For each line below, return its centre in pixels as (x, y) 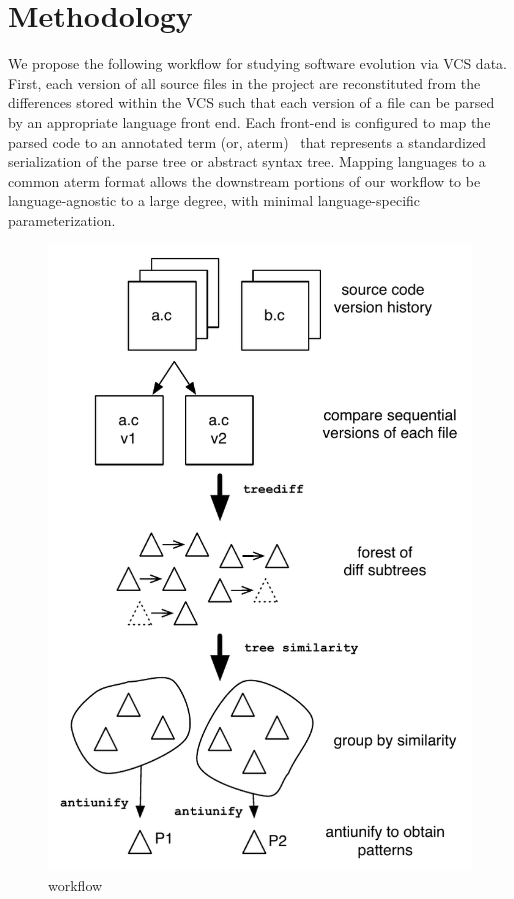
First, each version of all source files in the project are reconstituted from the (244, 82)
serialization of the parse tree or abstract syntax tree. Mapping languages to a (247, 161)
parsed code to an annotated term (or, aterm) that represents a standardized (247, 141)
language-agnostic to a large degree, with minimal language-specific (214, 200)
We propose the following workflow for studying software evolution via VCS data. (257, 63)
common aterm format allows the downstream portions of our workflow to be (244, 180)
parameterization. (62, 219)
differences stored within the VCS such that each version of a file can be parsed (251, 102)
